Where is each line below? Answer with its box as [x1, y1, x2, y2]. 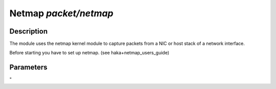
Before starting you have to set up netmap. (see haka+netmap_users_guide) [9, 50, 170, 56]
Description [9, 27, 48, 36]
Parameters [9, 63, 48, 72]
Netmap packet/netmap [9, 8, 113, 19]
